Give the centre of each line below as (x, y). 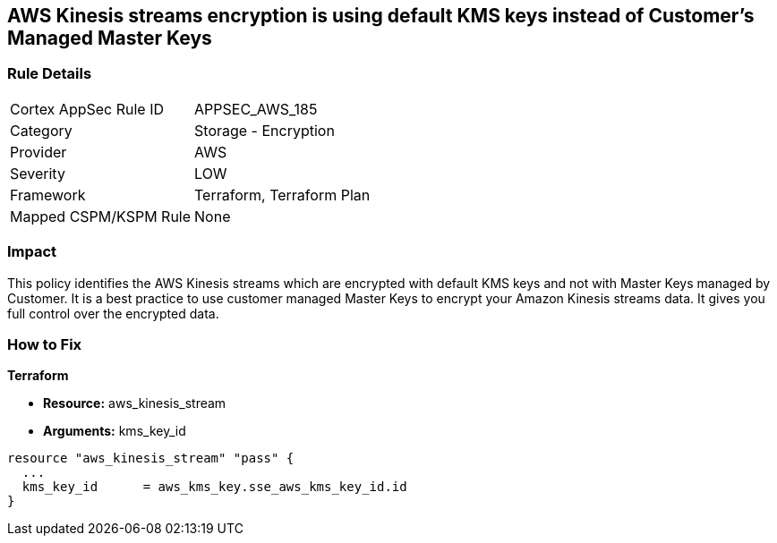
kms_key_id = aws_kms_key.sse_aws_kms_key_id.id (214, 487)
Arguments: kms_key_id (115, 431)
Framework (48, 195)
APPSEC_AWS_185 (256, 109)
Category (41, 130)
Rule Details (50, 74)
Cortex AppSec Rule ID (87, 109)
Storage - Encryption (265, 130)
